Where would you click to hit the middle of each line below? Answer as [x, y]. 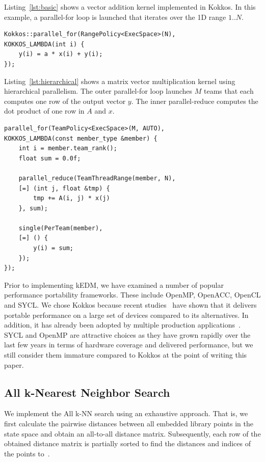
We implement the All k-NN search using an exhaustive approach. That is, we [126, 413]
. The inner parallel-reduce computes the [195, 101]
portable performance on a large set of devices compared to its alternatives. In [126, 315]
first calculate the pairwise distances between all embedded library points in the [129, 423]
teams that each [229, 91]
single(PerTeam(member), [61, 228]
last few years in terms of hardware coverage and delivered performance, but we [129, 345]
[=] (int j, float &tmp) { [64, 188]
